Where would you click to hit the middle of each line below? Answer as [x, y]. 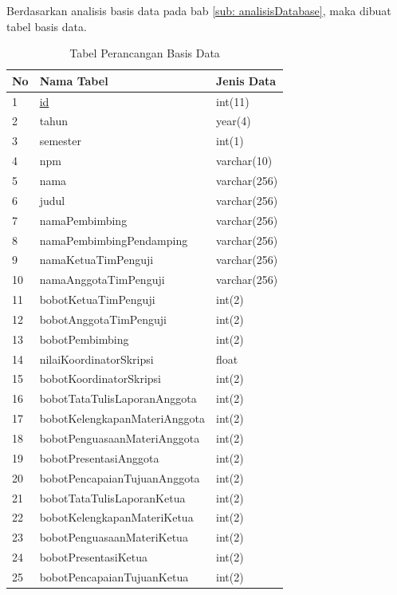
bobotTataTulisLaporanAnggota [118, 398]
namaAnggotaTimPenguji [102, 280]
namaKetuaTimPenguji [96, 260]
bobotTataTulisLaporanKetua [112, 497]
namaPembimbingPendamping [114, 240]
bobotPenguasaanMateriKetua [114, 537]
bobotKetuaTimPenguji [97, 299]
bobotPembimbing [84, 339]
